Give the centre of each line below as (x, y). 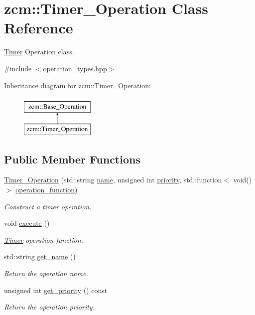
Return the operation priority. (49, 307)
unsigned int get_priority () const (56, 290)
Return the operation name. (46, 273)
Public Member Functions (72, 159)
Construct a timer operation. (48, 206)
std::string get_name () (40, 256)
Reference (39, 28)
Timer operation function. (44, 239)
